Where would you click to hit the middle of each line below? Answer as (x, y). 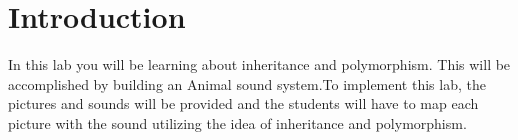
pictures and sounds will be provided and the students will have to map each (243, 103)
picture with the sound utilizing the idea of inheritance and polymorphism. (237, 122)
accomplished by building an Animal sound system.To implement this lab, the (247, 83)
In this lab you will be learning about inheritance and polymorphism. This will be (259, 64)
